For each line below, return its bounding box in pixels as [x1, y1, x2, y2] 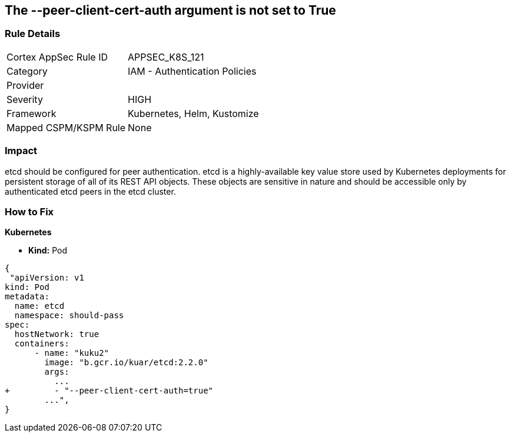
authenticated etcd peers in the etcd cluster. [5, 186, 176, 196]
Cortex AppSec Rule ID [6, 51, 108, 63]
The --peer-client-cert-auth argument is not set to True [5, 3, 336, 18]
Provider [6, 79, 44, 91]
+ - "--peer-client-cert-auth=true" [5, 386, 214, 396]
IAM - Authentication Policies [128, 65, 257, 77]
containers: [14, 339, 69, 349]
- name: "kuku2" [34, 348, 109, 358]
